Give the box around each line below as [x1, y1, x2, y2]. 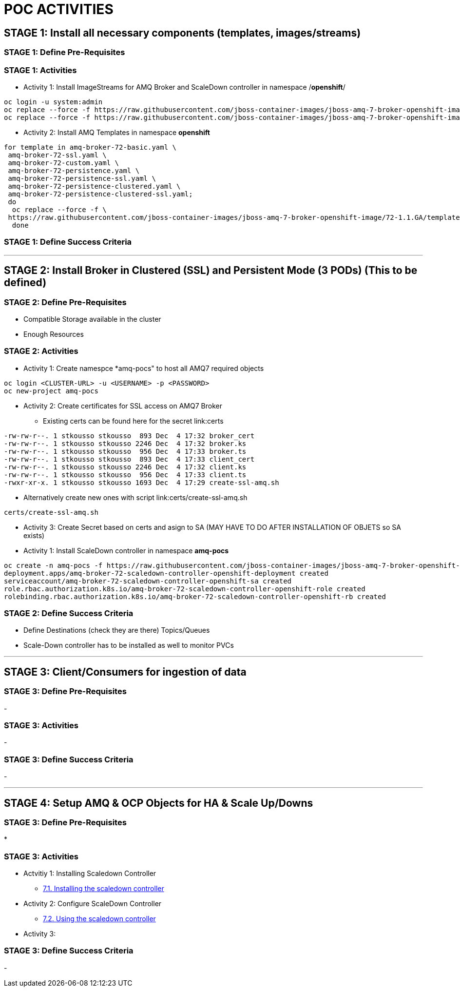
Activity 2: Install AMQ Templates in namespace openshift [23, 128, 210, 136]
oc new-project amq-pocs [4, 387, 98, 395]
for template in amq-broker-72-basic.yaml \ [4, 143, 177, 151]
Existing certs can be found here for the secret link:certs [43, 416, 224, 425]
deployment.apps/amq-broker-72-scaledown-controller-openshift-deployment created [4, 569, 328, 577]
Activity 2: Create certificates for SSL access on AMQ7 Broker [23, 401, 222, 410]
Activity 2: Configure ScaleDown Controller [23, 899, 162, 908]
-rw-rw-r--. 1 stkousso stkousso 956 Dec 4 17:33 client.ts [4, 470, 247, 479]
